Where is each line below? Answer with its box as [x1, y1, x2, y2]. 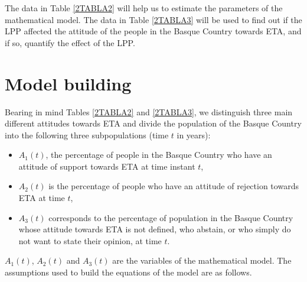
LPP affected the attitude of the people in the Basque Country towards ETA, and [5, 25, 302, 37]
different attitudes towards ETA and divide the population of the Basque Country [5, 117, 302, 129]
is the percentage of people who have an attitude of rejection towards [48, 180, 299, 192]
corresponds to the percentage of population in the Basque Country [48, 211, 293, 223]
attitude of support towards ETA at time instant [18, 160, 195, 172]
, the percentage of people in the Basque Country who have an [45, 148, 272, 161]
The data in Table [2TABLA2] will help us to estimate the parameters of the [5, 2, 283, 14]
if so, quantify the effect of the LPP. [5, 36, 135, 48]
